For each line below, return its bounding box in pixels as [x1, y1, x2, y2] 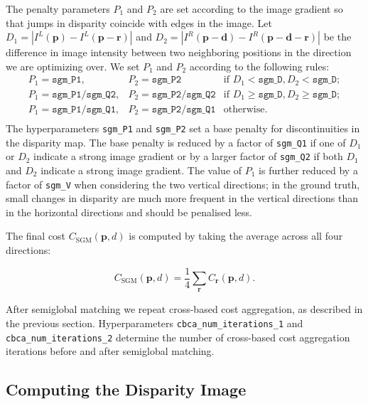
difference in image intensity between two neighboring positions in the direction [6, 45, 352, 60]
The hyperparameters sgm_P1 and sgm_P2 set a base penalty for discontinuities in [6, 120, 360, 135]
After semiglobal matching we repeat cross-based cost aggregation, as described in [6, 302, 363, 317]
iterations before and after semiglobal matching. [6, 344, 215, 358]
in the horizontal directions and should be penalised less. [6, 204, 252, 219]
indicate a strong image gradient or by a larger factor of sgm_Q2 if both [33, 149, 343, 164]
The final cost [6, 228, 66, 243]
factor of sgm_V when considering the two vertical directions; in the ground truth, [6, 176, 360, 191]
